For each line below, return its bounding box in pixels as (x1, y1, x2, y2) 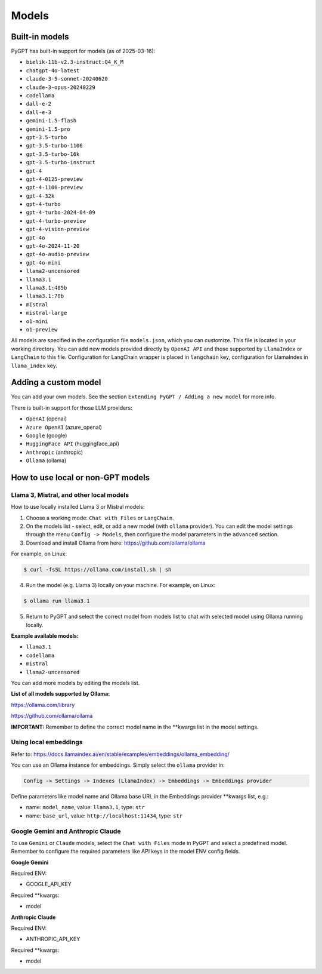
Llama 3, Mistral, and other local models (11, 490, 129, 499)
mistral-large (26, 309, 67, 317)
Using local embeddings (11, 738, 83, 746)
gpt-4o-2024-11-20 (26, 242, 80, 250)
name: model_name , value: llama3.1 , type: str (26, 804, 145, 811)
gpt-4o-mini (26, 259, 61, 266)
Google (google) (26, 432, 67, 439)
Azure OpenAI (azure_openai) (26, 423, 103, 431)
